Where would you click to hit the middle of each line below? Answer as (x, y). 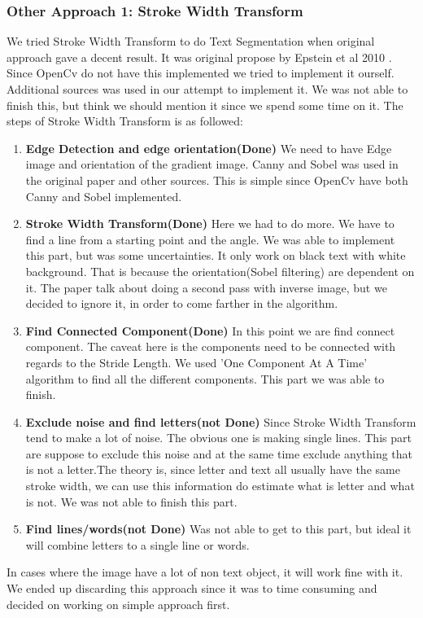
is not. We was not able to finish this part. (131, 501)
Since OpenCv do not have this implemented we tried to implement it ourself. (201, 73)
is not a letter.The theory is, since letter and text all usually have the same (213, 469)
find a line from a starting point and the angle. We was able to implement (210, 239)
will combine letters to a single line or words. (137, 544)
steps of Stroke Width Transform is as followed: (125, 121)
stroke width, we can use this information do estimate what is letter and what (220, 486)
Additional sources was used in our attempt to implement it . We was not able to (207, 89)
